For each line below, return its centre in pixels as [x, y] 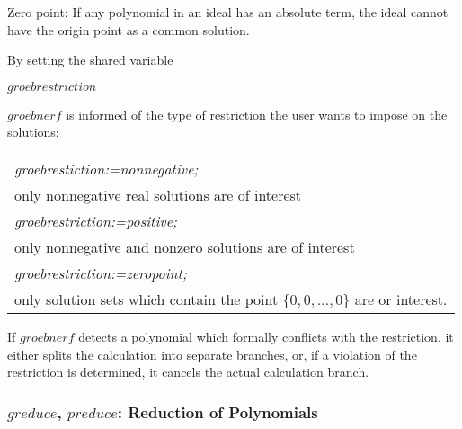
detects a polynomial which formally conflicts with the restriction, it [266, 336]
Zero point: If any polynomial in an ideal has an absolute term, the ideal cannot [228, 12]
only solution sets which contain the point [147, 299]
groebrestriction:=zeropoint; [101, 273]
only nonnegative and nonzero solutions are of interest [185, 246]
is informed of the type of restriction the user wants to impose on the [257, 114]
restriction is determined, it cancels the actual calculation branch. [188, 372]
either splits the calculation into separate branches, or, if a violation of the [212, 354]
